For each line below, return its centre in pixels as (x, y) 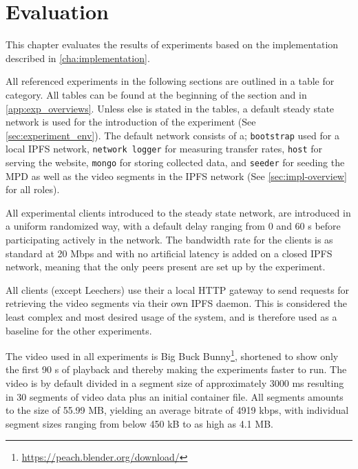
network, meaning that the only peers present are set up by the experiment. (166, 267)
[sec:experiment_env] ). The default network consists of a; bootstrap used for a (172, 135)
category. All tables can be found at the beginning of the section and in (156, 94)
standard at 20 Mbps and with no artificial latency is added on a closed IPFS (169, 253)
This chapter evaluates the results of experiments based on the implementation (172, 44)
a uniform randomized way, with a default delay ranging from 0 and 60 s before (173, 226)
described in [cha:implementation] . (78, 58)
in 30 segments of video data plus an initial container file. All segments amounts (175, 396)
